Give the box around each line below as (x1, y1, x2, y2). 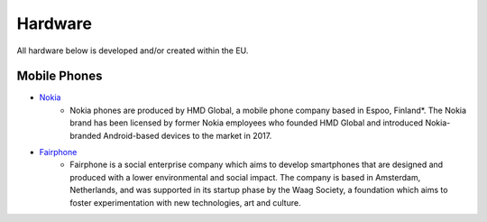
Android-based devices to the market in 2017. (103, 130, 272, 141)
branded (69, 130, 102, 141)
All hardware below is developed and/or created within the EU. (16, 45, 249, 56)
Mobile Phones (16, 69, 103, 84)
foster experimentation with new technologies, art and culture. (69, 197, 301, 208)
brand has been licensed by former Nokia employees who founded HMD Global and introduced (69, 117, 424, 128)
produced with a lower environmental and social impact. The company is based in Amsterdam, (69, 171, 421, 182)
